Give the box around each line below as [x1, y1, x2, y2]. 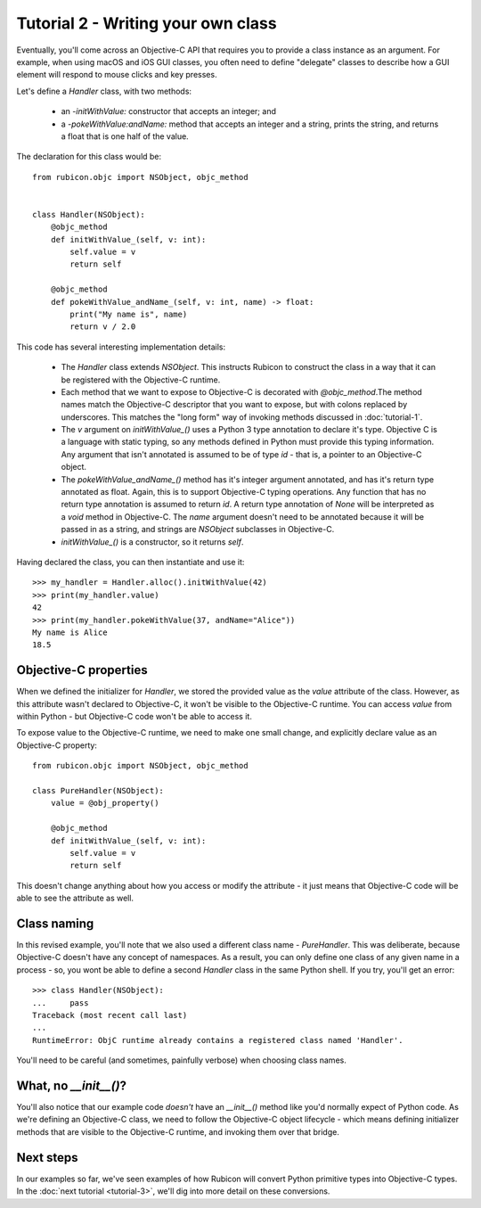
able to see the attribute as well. [16, 892, 134, 904]
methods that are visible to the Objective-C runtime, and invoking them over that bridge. [16, 1126, 340, 1137]
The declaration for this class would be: [16, 152, 162, 162]
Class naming [16, 916, 94, 931]
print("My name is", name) [69, 308, 188, 319]
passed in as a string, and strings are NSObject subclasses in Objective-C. [61, 524, 335, 535]
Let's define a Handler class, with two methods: [16, 86, 192, 96]
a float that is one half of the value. [61, 130, 189, 142]
